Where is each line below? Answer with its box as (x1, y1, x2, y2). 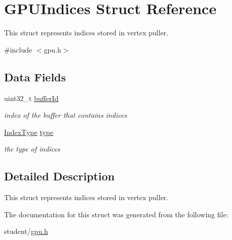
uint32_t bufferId (4, 92, 59, 103)
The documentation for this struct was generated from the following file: (4, 209, 228, 219)
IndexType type (4, 126, 54, 137)
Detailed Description (4, 168, 115, 184)
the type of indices (4, 143, 60, 154)
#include (4, 44, 32, 55)
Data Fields (4, 69, 66, 84)
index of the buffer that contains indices (4, 110, 127, 120)
